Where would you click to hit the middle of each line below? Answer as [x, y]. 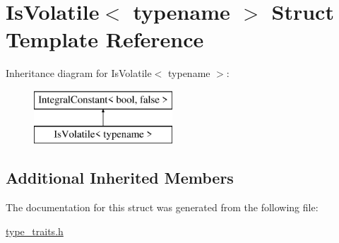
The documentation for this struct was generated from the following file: [162, 207]
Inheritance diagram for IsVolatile [79, 73]
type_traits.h [35, 231]
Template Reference [105, 39]
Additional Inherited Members [120, 178]
